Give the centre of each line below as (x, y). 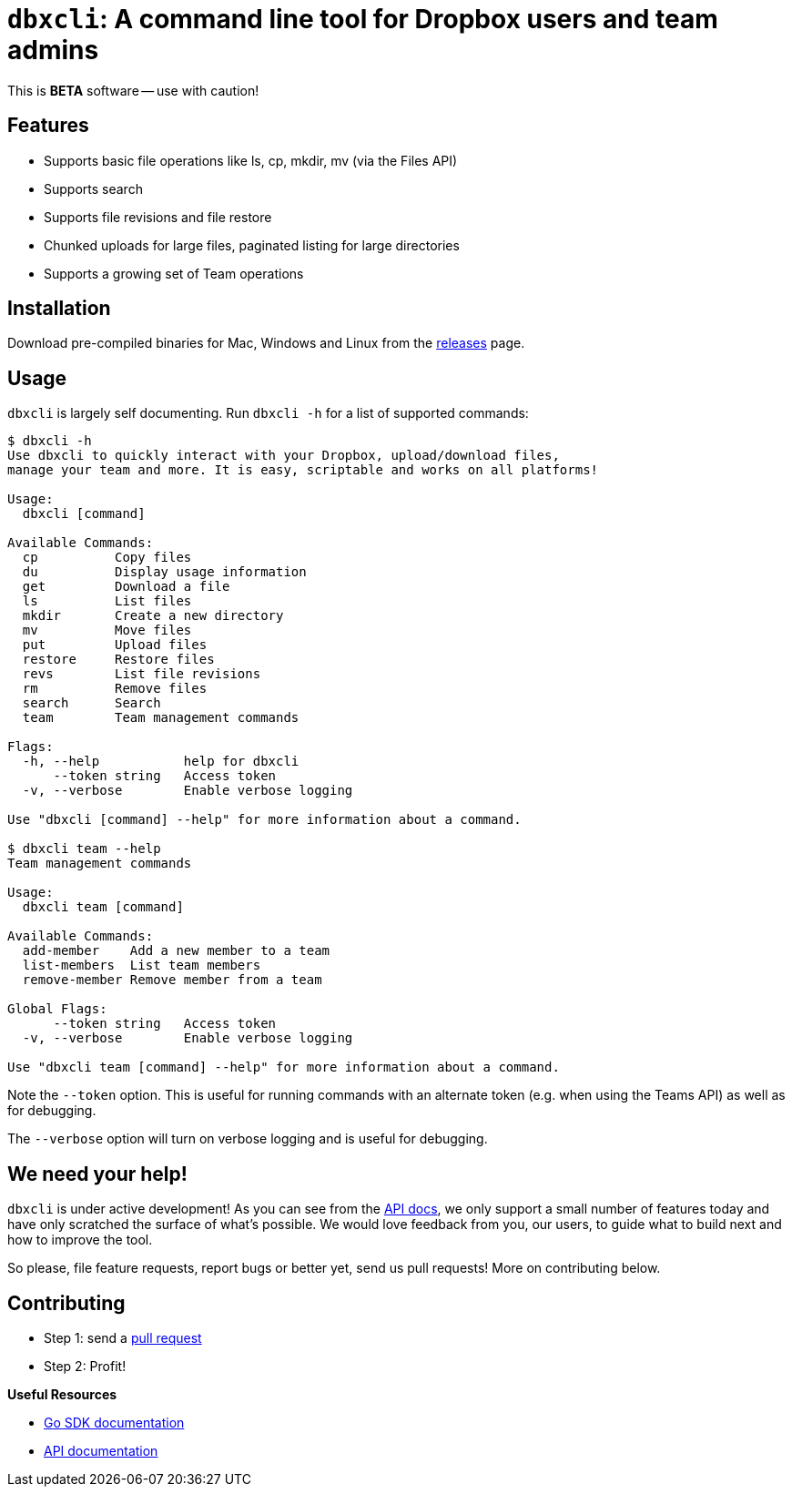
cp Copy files (107, 558)
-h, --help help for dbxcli (161, 762)
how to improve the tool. (80, 1240)
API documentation (101, 1450)
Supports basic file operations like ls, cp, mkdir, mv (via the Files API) (251, 160)
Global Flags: (57, 1009)
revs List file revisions (142, 674)
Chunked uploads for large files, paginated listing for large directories (252, 245)
